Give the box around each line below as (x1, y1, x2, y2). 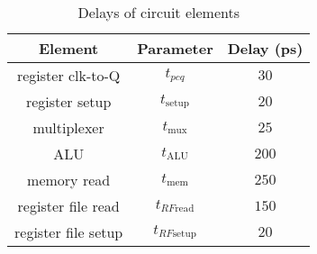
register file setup (14, 222, 123, 242)
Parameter (137, 38, 213, 59)
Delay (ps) (227, 38, 303, 59)
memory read (27, 169, 111, 190)
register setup (25, 91, 112, 112)
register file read (17, 195, 120, 216)
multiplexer (32, 117, 104, 138)
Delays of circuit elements (77, 2, 240, 23)
